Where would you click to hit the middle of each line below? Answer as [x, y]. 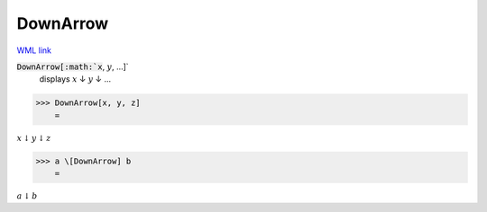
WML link [34, 50]
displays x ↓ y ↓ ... [75, 79]
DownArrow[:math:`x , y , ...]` [73, 66]
